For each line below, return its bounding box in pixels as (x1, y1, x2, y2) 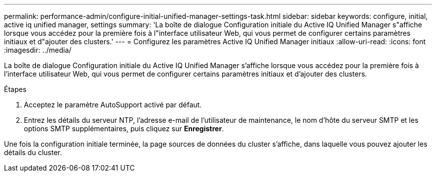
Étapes (4, 85, 27, 93)
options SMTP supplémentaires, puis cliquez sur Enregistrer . (24, 124, 224, 133)
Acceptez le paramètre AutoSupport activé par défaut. (24, 100, 202, 109)
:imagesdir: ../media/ (4, 46, 72, 54)
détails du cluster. (4, 148, 62, 157)
